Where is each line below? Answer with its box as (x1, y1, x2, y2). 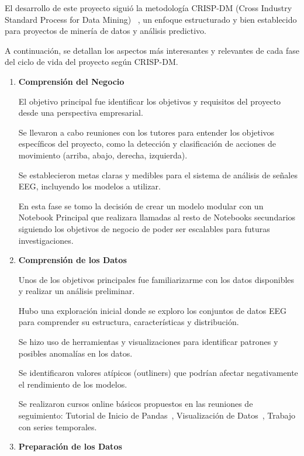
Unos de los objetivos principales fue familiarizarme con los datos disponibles (18, 273, 295, 285)
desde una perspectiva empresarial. (18, 106, 143, 119)
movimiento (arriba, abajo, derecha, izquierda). (18, 148, 188, 161)
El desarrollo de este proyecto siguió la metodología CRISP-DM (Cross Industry (5, 2, 292, 13)
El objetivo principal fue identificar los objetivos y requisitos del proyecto (18, 95, 281, 107)
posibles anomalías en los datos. (18, 347, 133, 359)
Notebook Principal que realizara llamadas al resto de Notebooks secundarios (18, 211, 296, 223)
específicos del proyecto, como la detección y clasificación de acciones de (18, 137, 276, 150)
